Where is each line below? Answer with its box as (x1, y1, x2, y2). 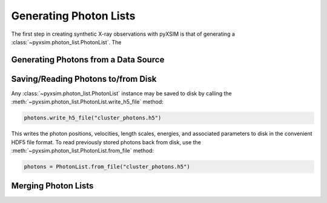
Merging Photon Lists (11, 181, 94, 191)
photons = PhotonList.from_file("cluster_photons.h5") (24, 163, 190, 170)
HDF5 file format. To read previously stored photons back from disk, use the (11, 138, 201, 145)
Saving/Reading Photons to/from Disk (11, 73, 157, 84)
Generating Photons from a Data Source (11, 55, 165, 65)
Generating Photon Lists (11, 9, 136, 22)
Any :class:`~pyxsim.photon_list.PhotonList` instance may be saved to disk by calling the (11, 90, 233, 97)
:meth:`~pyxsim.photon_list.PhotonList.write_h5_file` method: (11, 98, 163, 105)
